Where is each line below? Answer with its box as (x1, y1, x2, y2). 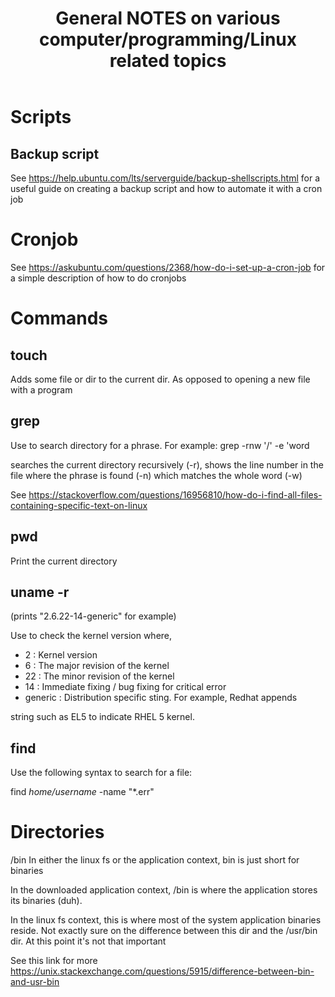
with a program (10, 383, 73, 396)
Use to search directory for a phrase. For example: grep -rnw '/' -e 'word (10, 439, 310, 451)
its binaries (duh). (10, 895, 83, 907)
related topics (109, 50, 227, 72)
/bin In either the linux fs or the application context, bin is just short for (10, 854, 300, 866)
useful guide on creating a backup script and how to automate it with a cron (10, 183, 323, 194)
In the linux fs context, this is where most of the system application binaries (10, 914, 322, 926)
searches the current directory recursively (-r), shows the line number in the (10, 458, 324, 471)
